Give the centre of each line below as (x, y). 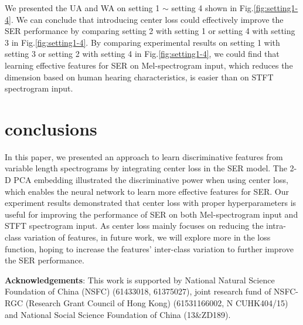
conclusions (51, 128)
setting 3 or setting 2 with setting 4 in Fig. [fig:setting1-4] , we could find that (142, 54)
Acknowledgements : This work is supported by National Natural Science (140, 280)
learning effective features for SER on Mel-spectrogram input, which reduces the (149, 65)
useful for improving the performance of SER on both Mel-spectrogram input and (151, 214)
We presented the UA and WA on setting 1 (82, 8)
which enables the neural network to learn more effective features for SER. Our (147, 191)
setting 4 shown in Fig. (212, 8)
